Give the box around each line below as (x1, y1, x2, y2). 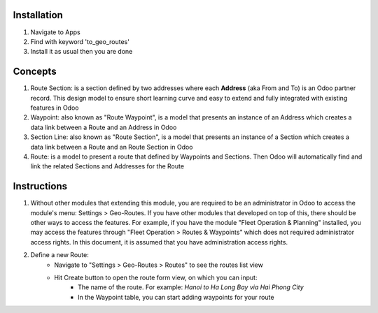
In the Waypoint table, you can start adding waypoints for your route (78, 293, 274, 301)
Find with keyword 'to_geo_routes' (30, 37, 129, 45)
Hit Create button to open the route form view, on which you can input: (54, 273, 258, 282)
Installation (13, 9, 63, 21)
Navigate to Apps (30, 28, 80, 36)
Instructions (13, 180, 68, 192)
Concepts (13, 66, 57, 78)
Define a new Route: (30, 251, 89, 259)
